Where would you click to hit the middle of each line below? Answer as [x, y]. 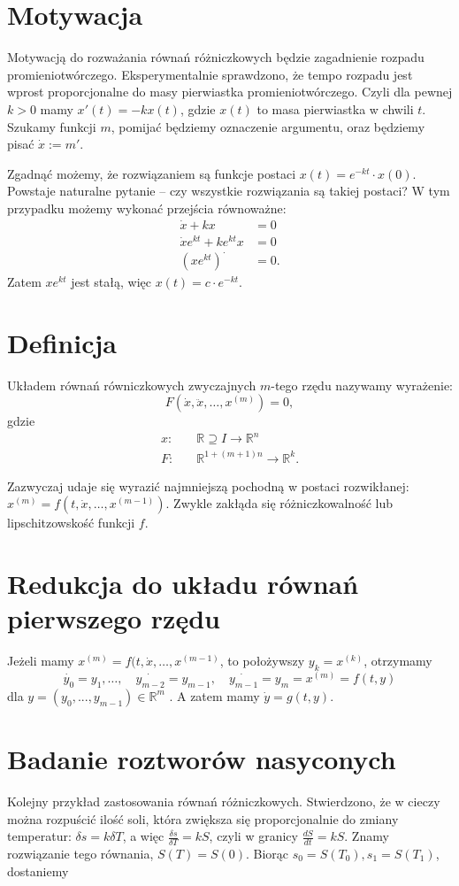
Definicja [62, 342]
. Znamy [367, 836]
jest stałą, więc [111, 281]
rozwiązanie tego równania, [80, 854]
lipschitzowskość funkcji [71, 523]
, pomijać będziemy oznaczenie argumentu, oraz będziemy [268, 126]
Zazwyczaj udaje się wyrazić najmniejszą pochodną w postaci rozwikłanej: [208, 485]
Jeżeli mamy [41, 661]
